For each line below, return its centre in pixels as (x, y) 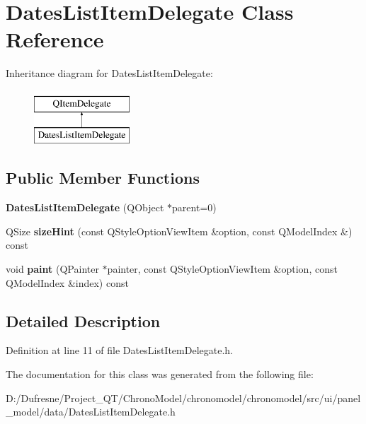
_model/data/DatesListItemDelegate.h (91, 412)
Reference (55, 39)
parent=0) (194, 207)
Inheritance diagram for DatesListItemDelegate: (109, 73)
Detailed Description (83, 320)
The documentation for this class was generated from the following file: (160, 374)
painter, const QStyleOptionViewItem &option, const (222, 269)
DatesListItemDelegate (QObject (85, 207)
